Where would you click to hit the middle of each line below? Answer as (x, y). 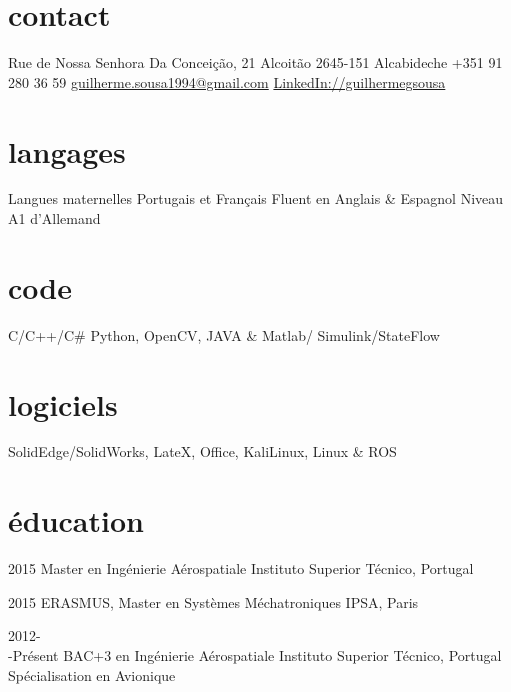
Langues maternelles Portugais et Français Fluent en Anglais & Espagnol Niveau (256, 198)
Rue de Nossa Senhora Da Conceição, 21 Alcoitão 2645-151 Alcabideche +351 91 (255, 62)
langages (67, 150)
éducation (76, 520)
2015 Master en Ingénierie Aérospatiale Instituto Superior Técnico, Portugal (241, 568)
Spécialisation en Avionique (92, 674)
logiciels (63, 403)
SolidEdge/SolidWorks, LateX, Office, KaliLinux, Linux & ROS (202, 451)
